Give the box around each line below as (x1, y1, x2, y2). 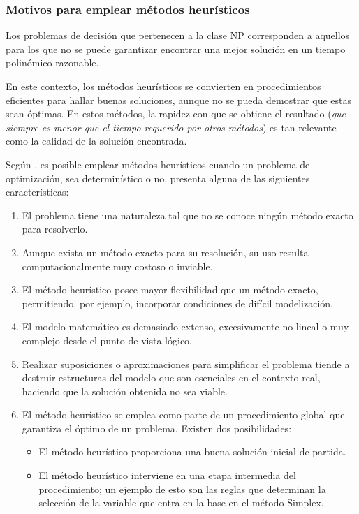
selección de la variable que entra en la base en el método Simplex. (38, 495, 324, 510)
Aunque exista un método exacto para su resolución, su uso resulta (22, 244, 309, 259)
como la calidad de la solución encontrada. (6, 133, 187, 148)
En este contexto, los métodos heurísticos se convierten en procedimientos (6, 79, 321, 93)
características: (6, 184, 69, 199)
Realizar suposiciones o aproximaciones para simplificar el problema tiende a (22, 356, 350, 371)
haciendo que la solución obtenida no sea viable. (22, 383, 228, 398)
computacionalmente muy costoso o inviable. (22, 258, 213, 273)
